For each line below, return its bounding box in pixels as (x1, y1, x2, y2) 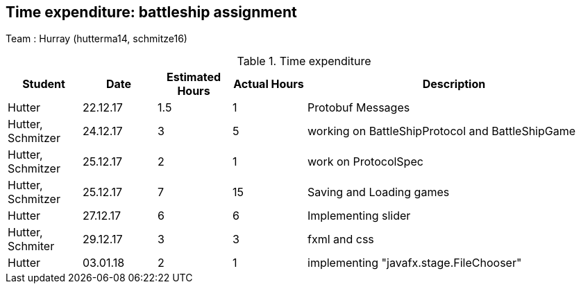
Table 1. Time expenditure (237, 54, 371, 69)
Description (422, 77, 486, 91)
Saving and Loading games (308, 185, 450, 200)
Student (22, 77, 65, 91)
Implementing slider (308, 209, 411, 223)
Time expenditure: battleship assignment (6, 3, 297, 21)
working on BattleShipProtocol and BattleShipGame (308, 124, 576, 139)
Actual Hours (233, 77, 304, 91)
